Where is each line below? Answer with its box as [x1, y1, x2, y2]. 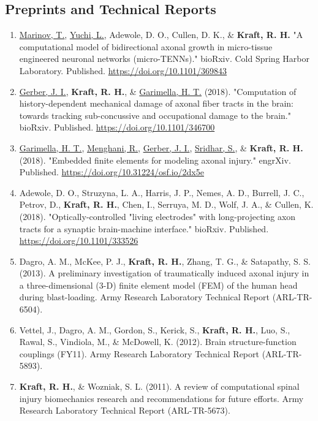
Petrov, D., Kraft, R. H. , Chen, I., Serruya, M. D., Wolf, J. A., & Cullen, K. [19, 198, 314, 211]
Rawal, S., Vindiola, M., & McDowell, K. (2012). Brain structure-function [19, 335, 297, 348]
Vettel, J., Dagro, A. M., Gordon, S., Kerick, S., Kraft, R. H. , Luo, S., [19, 323, 290, 336]
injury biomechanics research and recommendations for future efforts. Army [19, 392, 304, 404]
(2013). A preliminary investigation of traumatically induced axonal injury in [19, 267, 309, 279]
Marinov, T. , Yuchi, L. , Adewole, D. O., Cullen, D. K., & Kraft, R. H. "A [19, 28, 303, 41]
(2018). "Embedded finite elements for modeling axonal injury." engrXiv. [19, 153, 291, 166]
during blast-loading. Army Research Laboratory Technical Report [19, 290, 270, 303]
